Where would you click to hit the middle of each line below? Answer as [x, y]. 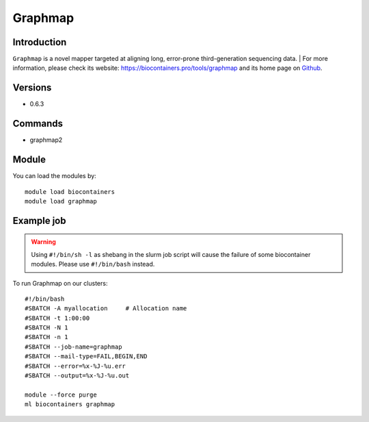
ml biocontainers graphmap [70, 405]
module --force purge [61, 395]
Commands [38, 124]
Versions [32, 88]
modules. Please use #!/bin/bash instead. [93, 264]
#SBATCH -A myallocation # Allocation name [106, 309]
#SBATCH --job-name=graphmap [73, 347]
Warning [43, 242]
